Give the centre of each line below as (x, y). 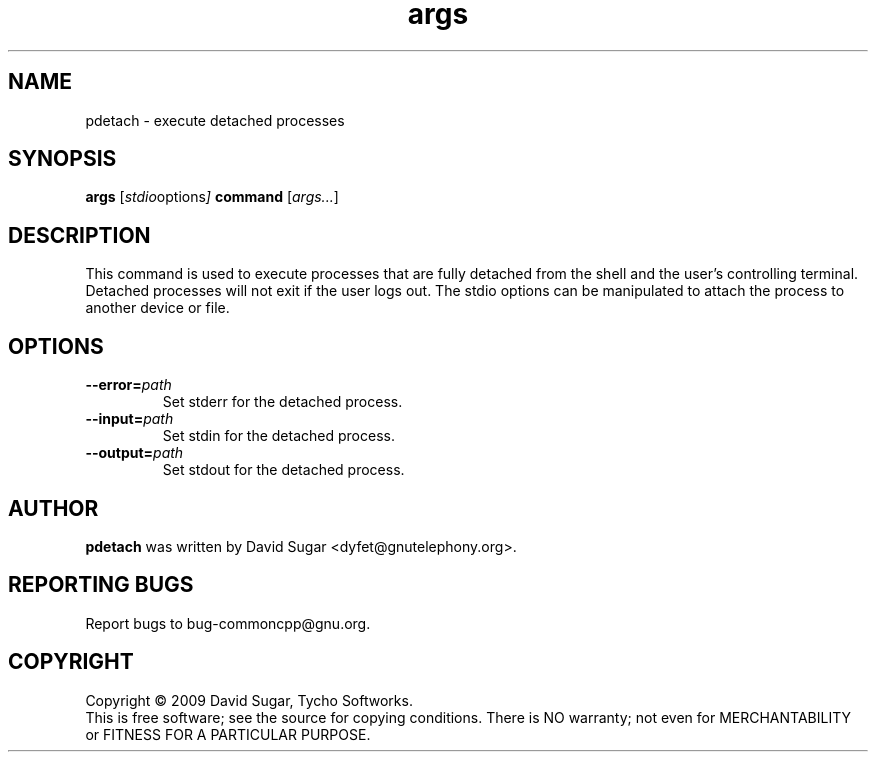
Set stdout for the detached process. (283, 470)
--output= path (134, 453)
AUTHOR (53, 508)
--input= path (129, 419)
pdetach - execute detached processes (215, 120)
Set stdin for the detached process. (278, 436)
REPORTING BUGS (101, 585)
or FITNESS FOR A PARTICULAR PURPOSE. (228, 734)
